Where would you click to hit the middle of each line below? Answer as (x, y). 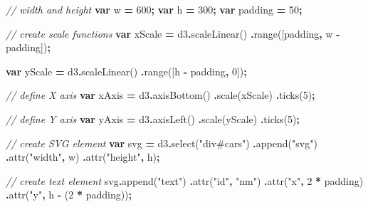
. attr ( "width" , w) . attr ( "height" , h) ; (83, 157)
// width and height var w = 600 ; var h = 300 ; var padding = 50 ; (154, 9)
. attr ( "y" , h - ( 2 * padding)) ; (69, 195)
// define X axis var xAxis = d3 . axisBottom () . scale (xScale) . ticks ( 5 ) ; (161, 95)
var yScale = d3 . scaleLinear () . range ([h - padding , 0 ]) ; (126, 71)
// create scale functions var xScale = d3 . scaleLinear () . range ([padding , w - (173, 33)
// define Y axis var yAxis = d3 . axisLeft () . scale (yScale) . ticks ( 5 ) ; (153, 118)
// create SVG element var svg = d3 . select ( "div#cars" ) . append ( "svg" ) (162, 143)
